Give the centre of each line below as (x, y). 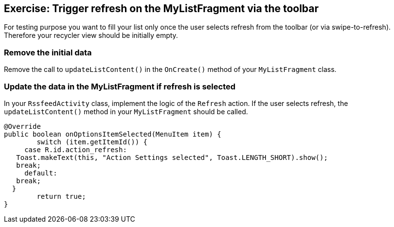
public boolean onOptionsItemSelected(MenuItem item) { (113, 134)
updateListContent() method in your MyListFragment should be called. (126, 111)
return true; (61, 196)
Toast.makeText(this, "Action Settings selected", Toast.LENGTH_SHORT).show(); (172, 157)
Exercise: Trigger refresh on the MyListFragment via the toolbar (161, 9)
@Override (22, 126)
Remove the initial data (48, 52)
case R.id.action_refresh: (76, 149)
